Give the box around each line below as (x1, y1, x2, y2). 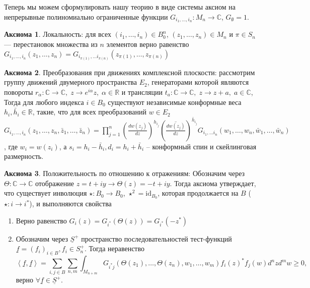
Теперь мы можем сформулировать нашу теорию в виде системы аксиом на (4, 2, 236, 12)
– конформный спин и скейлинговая (146, 141, 257, 151)
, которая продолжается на (158, 188, 239, 198)
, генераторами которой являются (147, 77, 249, 87)
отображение (35, 178, 74, 188)
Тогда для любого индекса (4, 96, 84, 107)
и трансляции (121, 86, 163, 97)
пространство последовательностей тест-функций (81, 233, 232, 244)
